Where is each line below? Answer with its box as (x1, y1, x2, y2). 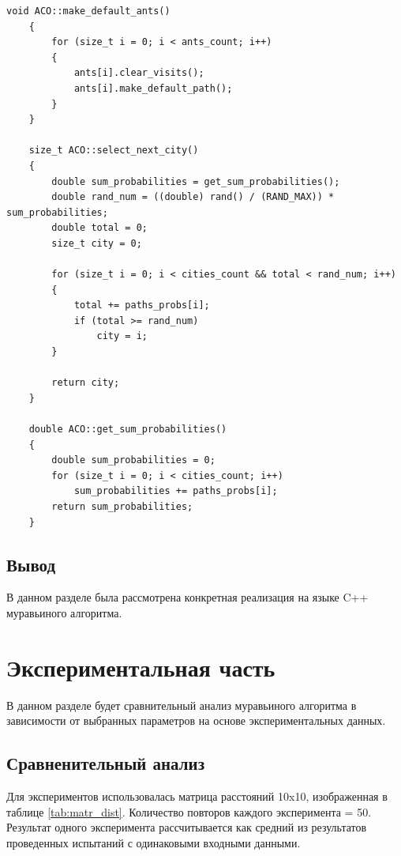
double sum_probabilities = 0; (51, 454, 215, 466)
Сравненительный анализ (6, 751, 205, 775)
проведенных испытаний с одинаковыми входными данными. (6, 834, 301, 850)
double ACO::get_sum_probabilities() (28, 424, 227, 436)
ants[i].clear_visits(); (73, 67, 204, 79)
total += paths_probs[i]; (73, 300, 210, 311)
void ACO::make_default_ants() (6, 6, 171, 17)
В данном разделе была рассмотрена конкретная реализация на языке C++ (6, 589, 369, 605)
